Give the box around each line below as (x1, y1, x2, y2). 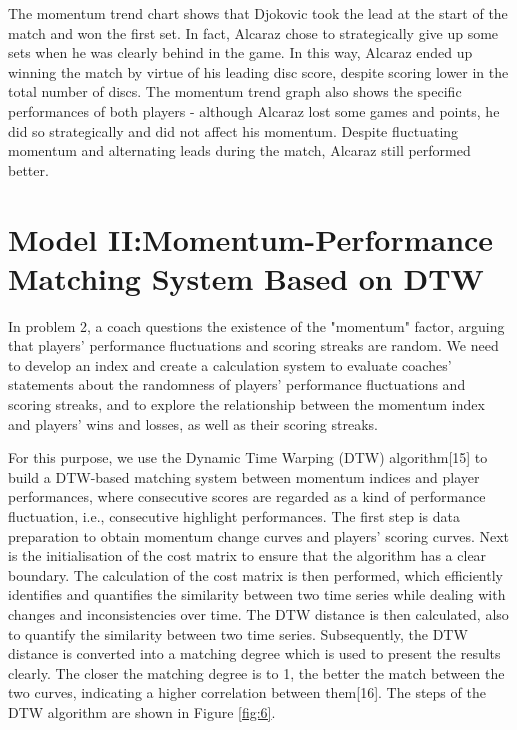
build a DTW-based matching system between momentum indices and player (8, 466, 480, 487)
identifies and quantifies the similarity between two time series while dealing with (8, 584, 506, 605)
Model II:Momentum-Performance (8, 218, 494, 259)
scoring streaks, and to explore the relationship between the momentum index (8, 394, 485, 415)
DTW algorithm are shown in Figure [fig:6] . (8, 701, 276, 722)
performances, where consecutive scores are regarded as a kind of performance (8, 486, 486, 507)
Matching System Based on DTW (8, 257, 484, 298)
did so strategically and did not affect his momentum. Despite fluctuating (8, 120, 459, 141)
